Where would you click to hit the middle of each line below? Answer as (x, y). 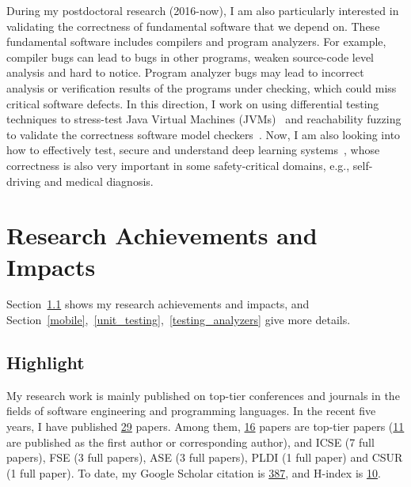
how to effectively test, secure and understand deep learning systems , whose (193, 150)
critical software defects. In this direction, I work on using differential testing (193, 103)
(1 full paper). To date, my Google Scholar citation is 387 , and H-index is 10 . (194, 472)
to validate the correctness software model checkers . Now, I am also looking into (204, 134)
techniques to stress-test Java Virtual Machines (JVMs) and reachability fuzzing (204, 119)
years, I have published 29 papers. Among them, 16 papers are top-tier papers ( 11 (205, 427)
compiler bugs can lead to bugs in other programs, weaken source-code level (190, 57)
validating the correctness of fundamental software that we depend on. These (193, 26)
